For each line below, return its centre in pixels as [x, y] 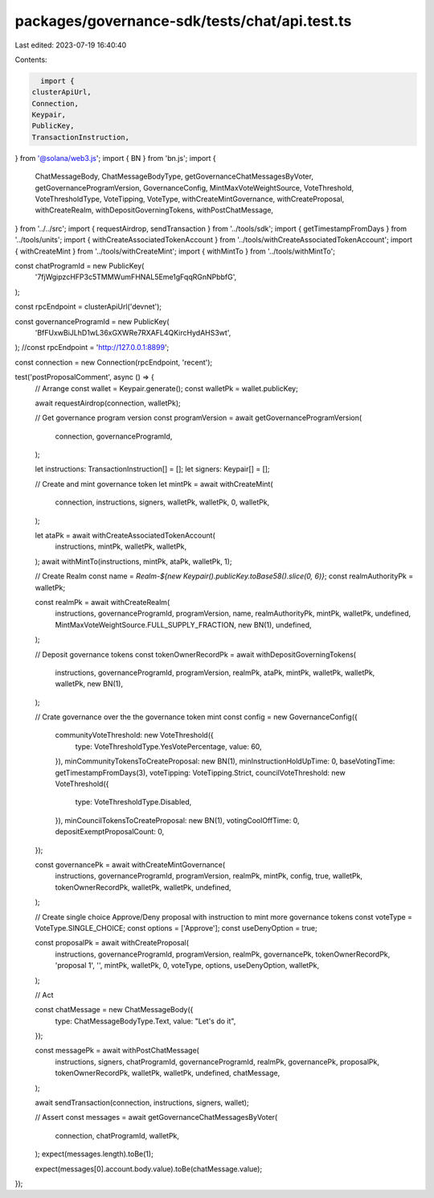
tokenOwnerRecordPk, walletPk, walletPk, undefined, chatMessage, [168, 1073]
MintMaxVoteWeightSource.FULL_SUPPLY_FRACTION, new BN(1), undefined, [183, 624]
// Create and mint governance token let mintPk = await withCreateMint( [154, 484]
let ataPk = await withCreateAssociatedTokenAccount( [125, 536]
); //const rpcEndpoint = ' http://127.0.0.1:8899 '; [92, 348]
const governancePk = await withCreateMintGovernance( [130, 865]
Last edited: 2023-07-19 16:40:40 [71, 45]
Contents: [31, 60]
